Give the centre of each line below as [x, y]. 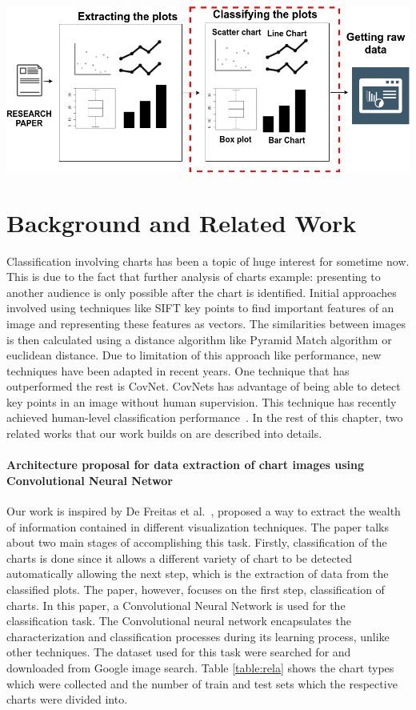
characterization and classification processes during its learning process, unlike [198, 636]
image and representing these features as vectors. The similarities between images [206, 323]
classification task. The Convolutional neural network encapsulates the [179, 621]
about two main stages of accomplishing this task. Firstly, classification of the [197, 542]
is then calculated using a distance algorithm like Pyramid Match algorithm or [199, 339]
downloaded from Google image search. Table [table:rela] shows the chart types [200, 668]
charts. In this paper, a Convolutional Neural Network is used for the [176, 605]
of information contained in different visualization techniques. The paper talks [198, 526]
